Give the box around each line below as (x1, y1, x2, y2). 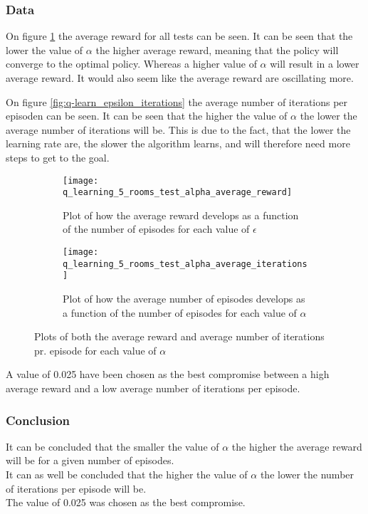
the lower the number (260, 467, 354, 481)
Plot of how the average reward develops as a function (63, 207, 299, 222)
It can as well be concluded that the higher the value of (6, 467, 248, 481)
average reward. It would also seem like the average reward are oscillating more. (6, 70, 354, 85)
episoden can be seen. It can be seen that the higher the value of (6, 108, 288, 123)
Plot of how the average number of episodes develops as (63, 291, 305, 306)
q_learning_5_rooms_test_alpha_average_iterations (63, 258, 307, 269)
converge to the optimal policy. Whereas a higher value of (6, 56, 257, 71)
